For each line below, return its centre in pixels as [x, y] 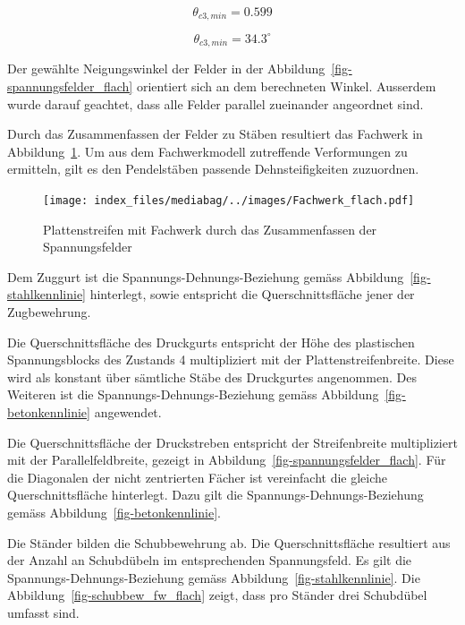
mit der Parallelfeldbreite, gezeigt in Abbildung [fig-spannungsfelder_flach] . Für [227, 460]
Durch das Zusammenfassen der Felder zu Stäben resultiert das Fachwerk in [215, 134]
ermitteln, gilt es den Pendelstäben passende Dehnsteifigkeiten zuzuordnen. [213, 169]
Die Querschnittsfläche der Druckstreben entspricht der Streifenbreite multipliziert [232, 442]
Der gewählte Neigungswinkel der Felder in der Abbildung [166, 68]
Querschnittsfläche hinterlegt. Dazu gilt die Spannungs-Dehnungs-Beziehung [216, 495]
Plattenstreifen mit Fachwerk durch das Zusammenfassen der [210, 229]
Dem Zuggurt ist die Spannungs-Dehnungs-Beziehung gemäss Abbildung [206, 276]
